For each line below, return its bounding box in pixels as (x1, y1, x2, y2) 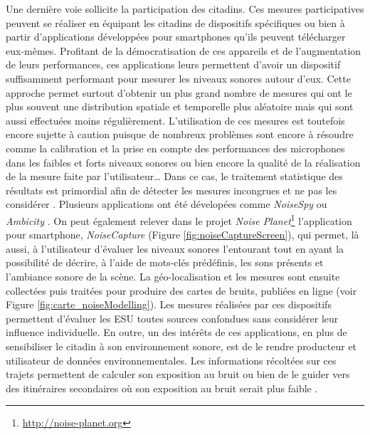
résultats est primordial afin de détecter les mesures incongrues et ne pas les (6, 182, 337, 197)
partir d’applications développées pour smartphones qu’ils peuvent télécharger (6, 29, 346, 44)
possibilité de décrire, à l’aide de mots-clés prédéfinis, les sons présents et (6, 255, 324, 270)
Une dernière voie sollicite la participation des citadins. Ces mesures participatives (6, 1, 364, 16)
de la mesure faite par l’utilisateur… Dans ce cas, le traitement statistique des (6, 169, 343, 184)
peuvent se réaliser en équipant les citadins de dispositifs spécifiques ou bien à (6, 15, 345, 30)
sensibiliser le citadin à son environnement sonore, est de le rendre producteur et (6, 338, 357, 353)
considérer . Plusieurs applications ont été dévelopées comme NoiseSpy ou (6, 196, 327, 211)
